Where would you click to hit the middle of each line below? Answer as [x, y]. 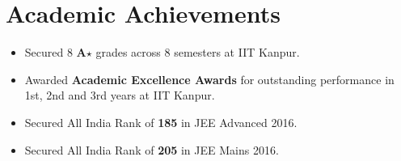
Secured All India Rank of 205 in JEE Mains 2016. [152, 149]
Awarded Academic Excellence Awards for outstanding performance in [209, 79]
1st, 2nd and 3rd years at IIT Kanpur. [120, 95]
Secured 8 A [55, 52]
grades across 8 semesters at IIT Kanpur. [198, 52]
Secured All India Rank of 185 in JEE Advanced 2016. [161, 122]
